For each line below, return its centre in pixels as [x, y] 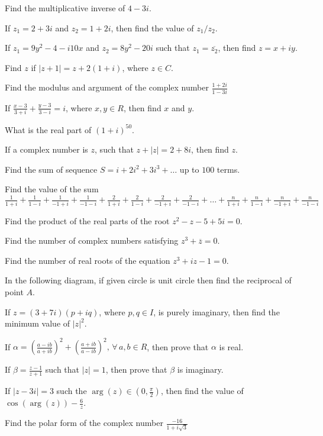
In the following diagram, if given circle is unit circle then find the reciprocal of [148, 280]
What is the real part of [48, 129]
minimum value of [38, 323]
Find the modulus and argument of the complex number [107, 87]
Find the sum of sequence [51, 169]
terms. [228, 169]
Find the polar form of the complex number [84, 423]
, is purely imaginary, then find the [217, 311]
